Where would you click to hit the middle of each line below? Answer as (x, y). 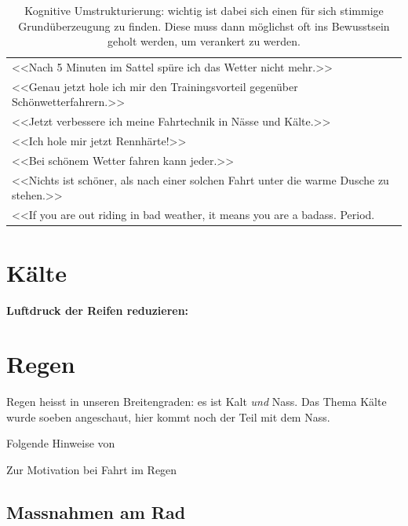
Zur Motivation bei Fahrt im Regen (92, 469)
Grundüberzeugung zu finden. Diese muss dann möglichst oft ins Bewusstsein (204, 26)
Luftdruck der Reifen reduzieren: (98, 310)
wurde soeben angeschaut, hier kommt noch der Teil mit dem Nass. (168, 416)
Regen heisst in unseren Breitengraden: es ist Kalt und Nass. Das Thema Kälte (197, 402)
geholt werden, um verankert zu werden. (204, 41)
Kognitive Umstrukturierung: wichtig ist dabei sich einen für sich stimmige (204, 10)
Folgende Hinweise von (61, 443)
